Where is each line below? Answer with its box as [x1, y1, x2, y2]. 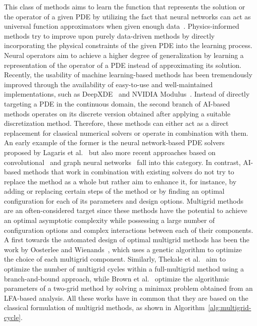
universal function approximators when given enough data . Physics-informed [4, 21, 240, 31]
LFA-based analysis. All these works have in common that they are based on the [4, 292, 249, 303]
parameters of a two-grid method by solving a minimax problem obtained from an [4, 283, 253, 293]
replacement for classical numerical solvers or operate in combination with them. [4, 127, 249, 138]
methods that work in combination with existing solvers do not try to [23, 166, 234, 177]
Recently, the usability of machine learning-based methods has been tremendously [4, 69, 253, 80]
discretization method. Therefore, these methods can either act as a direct [4, 118, 229, 128]
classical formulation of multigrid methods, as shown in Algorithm [4, 302, 205, 313]
